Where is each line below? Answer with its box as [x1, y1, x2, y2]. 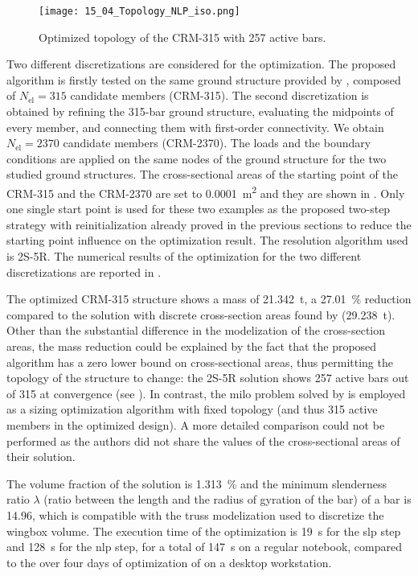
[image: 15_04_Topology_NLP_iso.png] [39, 6, 240, 17]
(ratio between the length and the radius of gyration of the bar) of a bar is [43, 491, 412, 508]
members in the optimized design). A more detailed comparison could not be [6, 416, 385, 433]
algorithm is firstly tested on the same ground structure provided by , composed [6, 71, 401, 88]
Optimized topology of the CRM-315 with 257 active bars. [39, 28, 326, 45]
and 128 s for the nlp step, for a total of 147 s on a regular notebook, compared [6, 538, 403, 555]
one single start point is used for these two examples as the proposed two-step [6, 200, 391, 217]
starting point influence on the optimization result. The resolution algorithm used [6, 232, 408, 249]
